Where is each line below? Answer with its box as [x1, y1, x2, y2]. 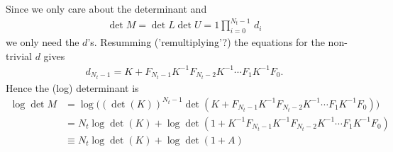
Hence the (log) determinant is [6, 80, 139, 95]
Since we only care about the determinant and [6, 1, 207, 16]
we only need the [6, 34, 79, 49]
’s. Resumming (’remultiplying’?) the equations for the [87, 34, 325, 49]
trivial [6, 48, 33, 63]
